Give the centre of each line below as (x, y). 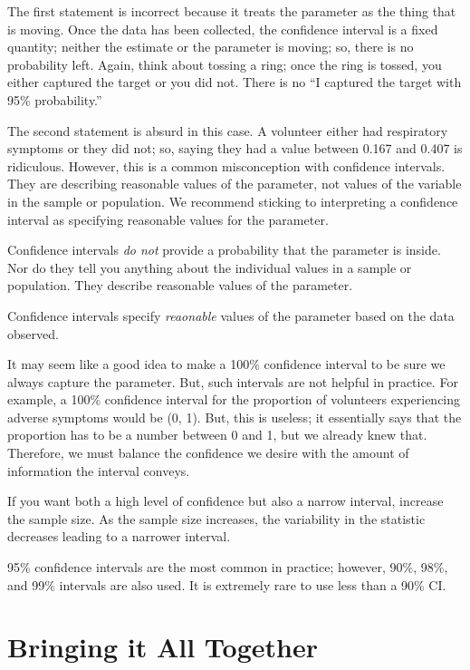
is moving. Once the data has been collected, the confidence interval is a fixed (223, 29)
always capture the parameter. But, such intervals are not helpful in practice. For (233, 381)
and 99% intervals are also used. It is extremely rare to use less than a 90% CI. (227, 584)
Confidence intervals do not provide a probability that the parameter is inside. (224, 250)
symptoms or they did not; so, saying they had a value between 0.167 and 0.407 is (235, 148)
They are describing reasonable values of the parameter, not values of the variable (235, 184)
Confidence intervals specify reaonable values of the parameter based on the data (231, 315)
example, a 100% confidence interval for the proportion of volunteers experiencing (234, 399)
